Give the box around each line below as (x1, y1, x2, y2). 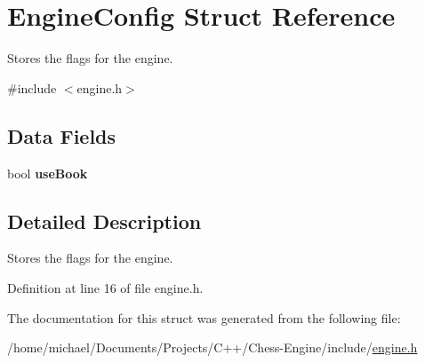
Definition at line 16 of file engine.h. (7, 278, 204, 296)
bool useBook (7, 163, 88, 182)
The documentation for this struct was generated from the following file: (7, 308, 401, 327)
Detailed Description (7, 207, 202, 234)
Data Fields (7, 122, 116, 149)
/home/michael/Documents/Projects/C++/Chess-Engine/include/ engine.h (7, 338, 418, 357)
